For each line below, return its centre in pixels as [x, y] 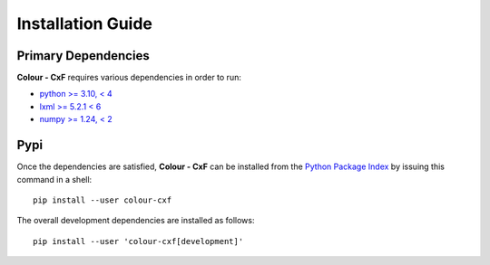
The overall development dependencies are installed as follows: [136, 221]
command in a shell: [54, 179]
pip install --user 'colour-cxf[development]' [138, 241]
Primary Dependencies [83, 56]
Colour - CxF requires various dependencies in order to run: [129, 78]
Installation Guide [85, 24]
